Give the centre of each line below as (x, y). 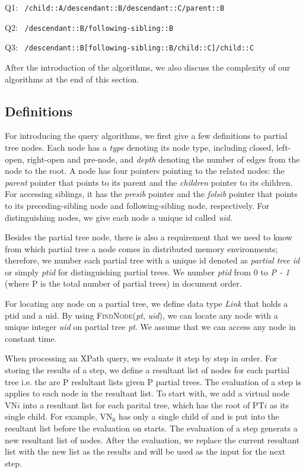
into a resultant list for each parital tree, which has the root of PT (144, 404)
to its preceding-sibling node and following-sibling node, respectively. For (137, 205)
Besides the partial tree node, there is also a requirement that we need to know (149, 237)
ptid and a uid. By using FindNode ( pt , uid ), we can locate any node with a (141, 315)
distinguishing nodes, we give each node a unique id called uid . (119, 217)
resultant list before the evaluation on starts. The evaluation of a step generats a (151, 428)
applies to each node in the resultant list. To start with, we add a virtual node (147, 393)
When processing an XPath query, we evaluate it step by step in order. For (141, 358)
